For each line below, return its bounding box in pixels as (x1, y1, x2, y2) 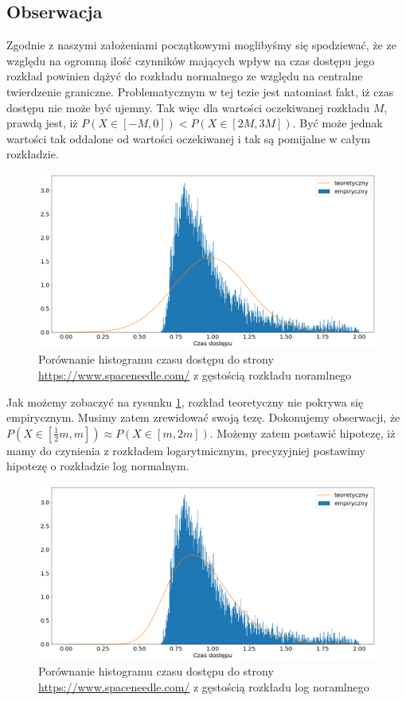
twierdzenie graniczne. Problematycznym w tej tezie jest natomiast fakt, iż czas (6, 83, 394, 99)
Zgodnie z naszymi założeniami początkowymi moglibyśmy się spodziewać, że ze (6, 37, 396, 53)
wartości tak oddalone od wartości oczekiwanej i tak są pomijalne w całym (6, 130, 371, 146)
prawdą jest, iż (6, 115, 78, 131)
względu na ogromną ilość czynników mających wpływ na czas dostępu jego (6, 52, 375, 68)
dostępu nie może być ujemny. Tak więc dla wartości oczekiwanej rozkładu (6, 99, 370, 115)
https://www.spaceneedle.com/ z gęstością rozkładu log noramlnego (38, 679, 369, 695)
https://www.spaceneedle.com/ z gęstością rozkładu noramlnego (38, 367, 352, 383)
